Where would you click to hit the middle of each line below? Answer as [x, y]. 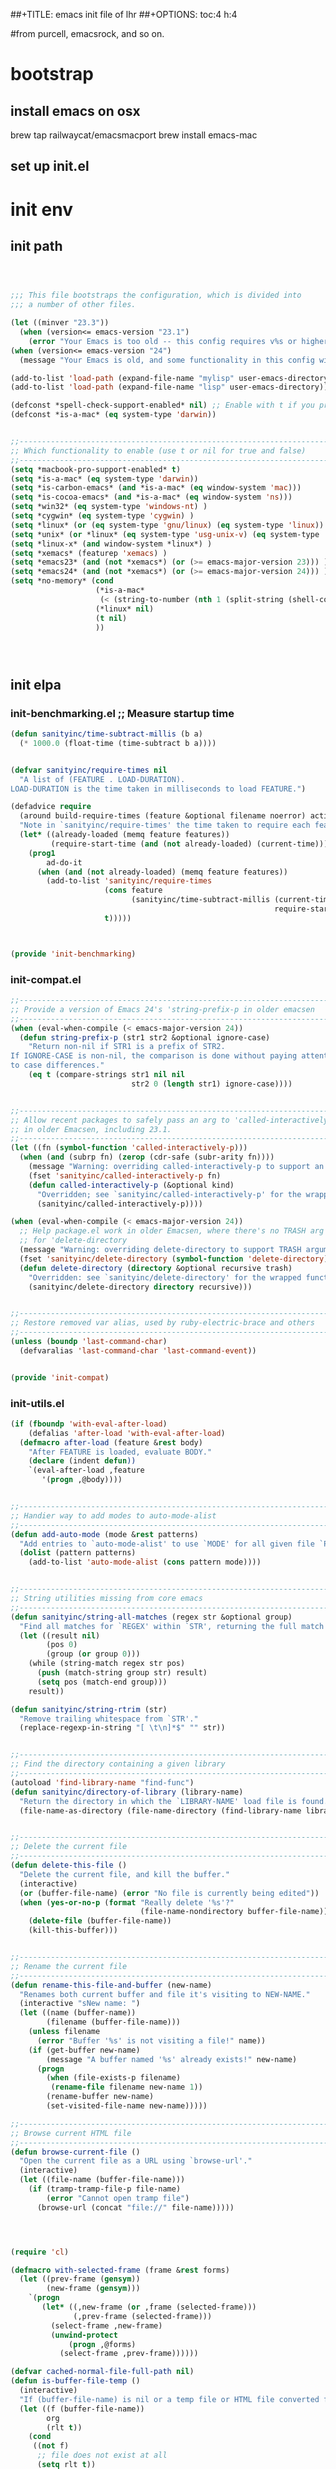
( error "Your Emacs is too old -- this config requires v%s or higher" [180, 341]
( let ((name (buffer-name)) [78, 2013]
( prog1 [42, 853]
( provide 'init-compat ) [60, 1377]
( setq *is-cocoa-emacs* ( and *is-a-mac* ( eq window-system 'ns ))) [151, 497]
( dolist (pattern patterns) [78, 1553]
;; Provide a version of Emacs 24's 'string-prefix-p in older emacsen [162, 1009]
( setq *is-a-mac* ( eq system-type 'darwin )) [104, 479]
